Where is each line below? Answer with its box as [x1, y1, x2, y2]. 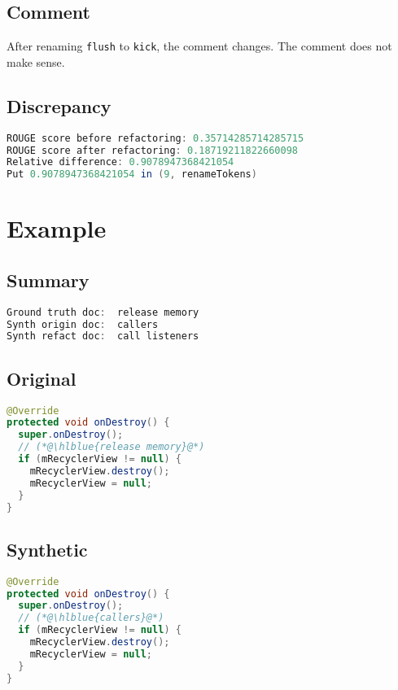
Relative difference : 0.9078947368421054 [7, 156, 234, 168]
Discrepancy [7, 93, 112, 118]
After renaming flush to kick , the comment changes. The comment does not [7, 37, 392, 55]
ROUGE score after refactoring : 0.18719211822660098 [7, 144, 298, 156]
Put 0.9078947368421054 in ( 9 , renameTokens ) [7, 168, 257, 181]
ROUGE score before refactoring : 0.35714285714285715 [7, 132, 304, 144]
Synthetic [7, 536, 88, 561]
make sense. [7, 53, 65, 70]
